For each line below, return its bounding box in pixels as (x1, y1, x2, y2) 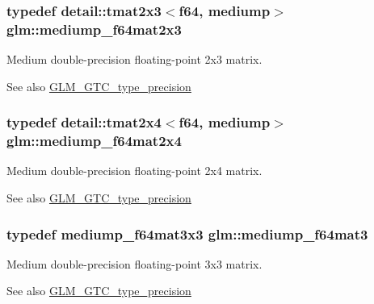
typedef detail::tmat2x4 (6, 112, 162, 132)
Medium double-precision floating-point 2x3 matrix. (6, 51, 263, 68)
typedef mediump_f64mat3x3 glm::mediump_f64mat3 (6, 223, 368, 244)
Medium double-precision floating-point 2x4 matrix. (6, 162, 263, 179)
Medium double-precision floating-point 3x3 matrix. (6, 255, 263, 272)
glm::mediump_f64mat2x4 (6, 131, 182, 151)
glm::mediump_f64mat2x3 (6, 19, 182, 39)
